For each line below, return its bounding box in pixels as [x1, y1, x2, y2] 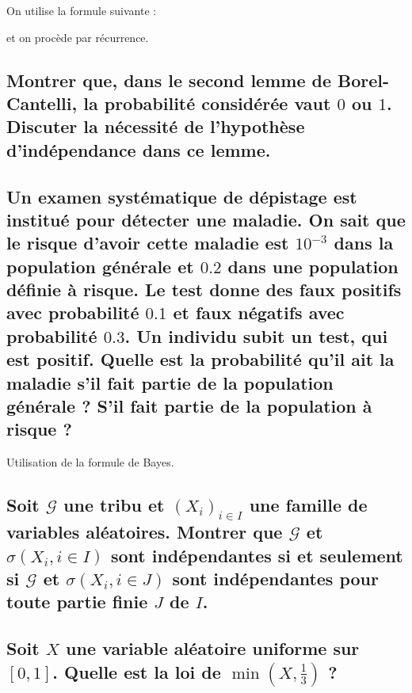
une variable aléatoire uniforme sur [66, 636, 360, 661]
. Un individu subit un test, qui [124, 323, 388, 348]
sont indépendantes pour [172, 565, 379, 590]
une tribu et [63, 493, 165, 517]
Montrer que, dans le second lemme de [6, 67, 331, 92]
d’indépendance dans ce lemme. [6, 137, 271, 162]
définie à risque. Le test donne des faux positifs [6, 277, 402, 302]
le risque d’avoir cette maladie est [6, 230, 289, 255]
